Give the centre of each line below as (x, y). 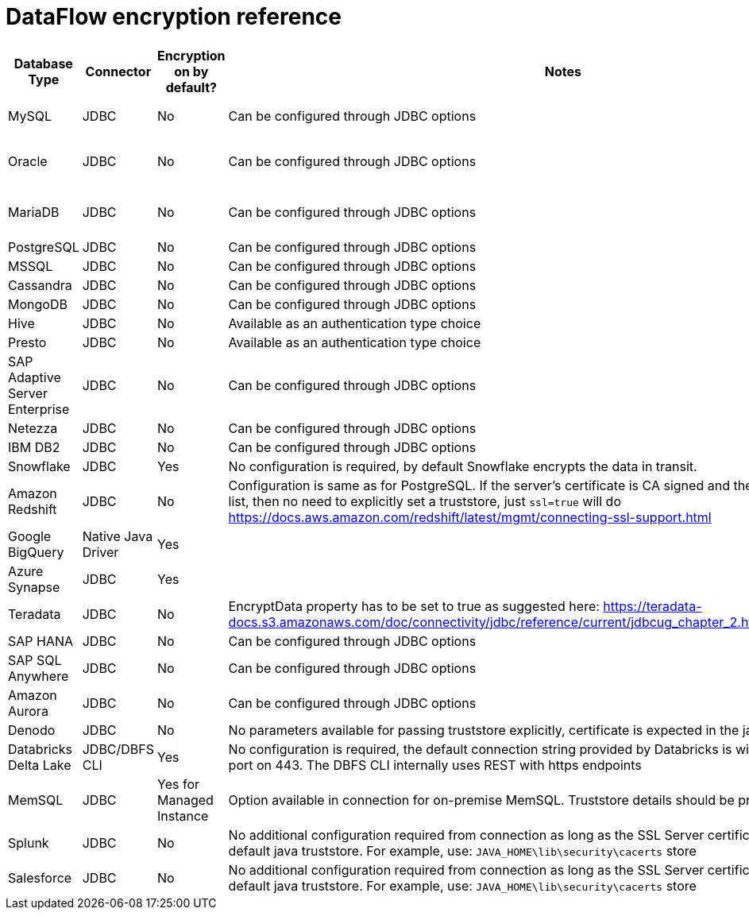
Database (43, 63)
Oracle (28, 161)
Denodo (32, 730)
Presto (27, 342)
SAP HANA (41, 641)
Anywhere (39, 676)
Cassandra (40, 285)
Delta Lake (40, 765)
